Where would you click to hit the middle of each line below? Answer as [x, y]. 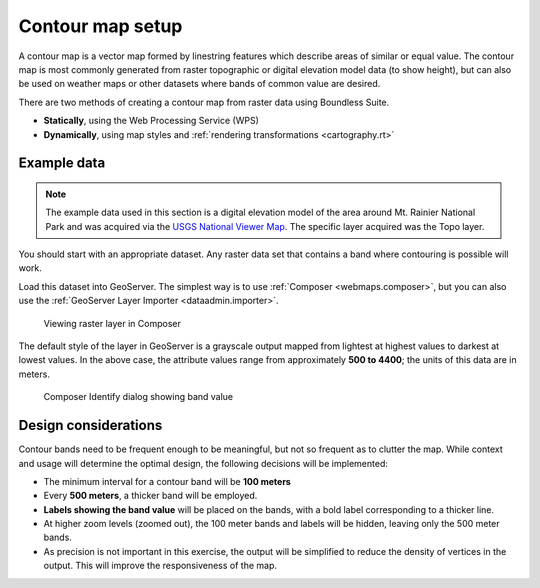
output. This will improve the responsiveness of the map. [160, 566]
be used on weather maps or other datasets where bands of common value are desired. [199, 84]
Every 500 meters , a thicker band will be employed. [150, 496]
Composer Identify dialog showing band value [138, 397]
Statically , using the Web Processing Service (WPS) [151, 121]
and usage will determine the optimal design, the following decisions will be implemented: [203, 463]
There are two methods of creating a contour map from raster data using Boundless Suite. [204, 102]
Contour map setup [100, 26]
